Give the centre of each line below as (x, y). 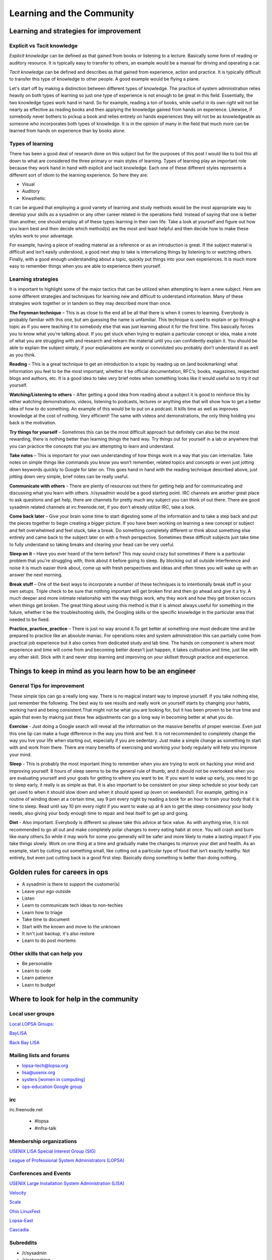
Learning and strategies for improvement (75, 31)
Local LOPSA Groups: (32, 1024)
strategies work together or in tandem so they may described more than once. (90, 303)
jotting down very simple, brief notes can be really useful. (69, 477)
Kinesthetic (33, 198)
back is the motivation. (33, 423)
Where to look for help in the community (74, 999)
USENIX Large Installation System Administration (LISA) (67, 1183)
